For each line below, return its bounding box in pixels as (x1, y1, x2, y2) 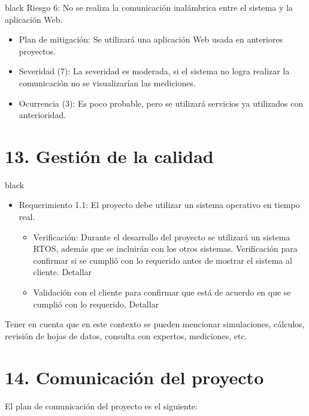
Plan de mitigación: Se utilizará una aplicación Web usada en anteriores (19, 33, 283, 46)
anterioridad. (19, 108, 66, 121)
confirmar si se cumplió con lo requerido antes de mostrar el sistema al (33, 254, 292, 266)
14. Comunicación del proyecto (5, 364, 264, 389)
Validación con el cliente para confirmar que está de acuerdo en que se (33, 286, 291, 299)
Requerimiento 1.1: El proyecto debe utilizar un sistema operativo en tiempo (19, 198, 300, 211)
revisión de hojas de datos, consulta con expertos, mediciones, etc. (5, 329, 247, 342)
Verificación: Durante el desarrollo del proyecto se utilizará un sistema (33, 230, 290, 243)
